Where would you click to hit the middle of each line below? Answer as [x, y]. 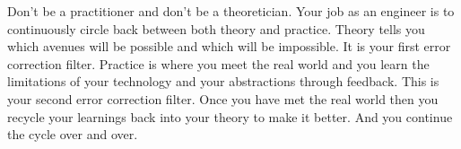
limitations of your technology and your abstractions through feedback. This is [223, 81]
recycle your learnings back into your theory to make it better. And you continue [230, 116]
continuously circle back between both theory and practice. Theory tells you [216, 28]
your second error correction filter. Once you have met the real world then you [223, 98]
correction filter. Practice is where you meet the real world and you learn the [218, 63]
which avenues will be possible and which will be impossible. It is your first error [229, 46]
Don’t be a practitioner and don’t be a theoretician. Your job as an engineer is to [231, 11]
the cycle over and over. [73, 134]
